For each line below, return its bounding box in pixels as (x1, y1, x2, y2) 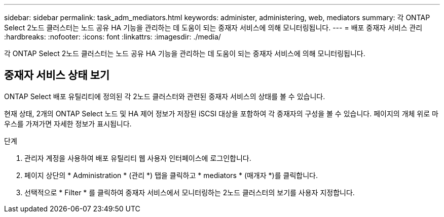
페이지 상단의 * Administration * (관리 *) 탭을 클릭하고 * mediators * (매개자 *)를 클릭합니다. (24, 170, 318, 180)
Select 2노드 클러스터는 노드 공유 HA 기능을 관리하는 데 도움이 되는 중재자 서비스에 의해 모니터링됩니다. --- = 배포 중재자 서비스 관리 (4, 23, 423, 32)
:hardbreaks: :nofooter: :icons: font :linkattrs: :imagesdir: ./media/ (4, 32, 221, 41)
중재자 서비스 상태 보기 (4, 69, 110, 82)
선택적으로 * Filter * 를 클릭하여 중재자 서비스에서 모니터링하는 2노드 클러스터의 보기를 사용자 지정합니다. (24, 188, 355, 197)
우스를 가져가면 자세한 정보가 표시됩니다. (4, 119, 132, 128)
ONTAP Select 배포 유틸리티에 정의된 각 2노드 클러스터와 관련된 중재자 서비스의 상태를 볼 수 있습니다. (4, 92, 325, 101)
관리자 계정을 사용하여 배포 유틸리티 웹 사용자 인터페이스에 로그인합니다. (24, 153, 251, 162)
